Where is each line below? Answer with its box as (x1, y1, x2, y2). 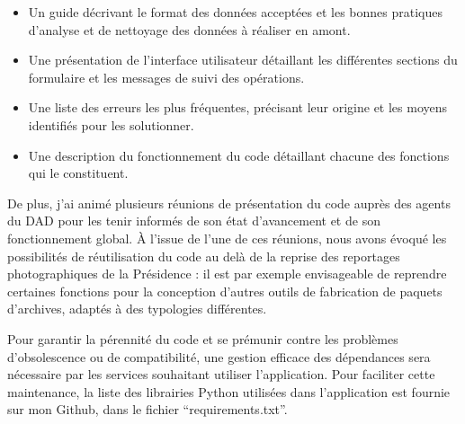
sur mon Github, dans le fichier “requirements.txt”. (7, 400, 288, 419)
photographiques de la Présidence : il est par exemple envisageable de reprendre (7, 264, 447, 283)
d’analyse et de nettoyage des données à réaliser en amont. (28, 20, 351, 39)
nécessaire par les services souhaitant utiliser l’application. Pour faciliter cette (7, 365, 435, 384)
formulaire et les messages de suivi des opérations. (28, 67, 305, 86)
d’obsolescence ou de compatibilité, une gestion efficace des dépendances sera (7, 347, 431, 366)
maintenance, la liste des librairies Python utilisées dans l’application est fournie (7, 382, 451, 401)
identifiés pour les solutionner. (28, 115, 194, 134)
